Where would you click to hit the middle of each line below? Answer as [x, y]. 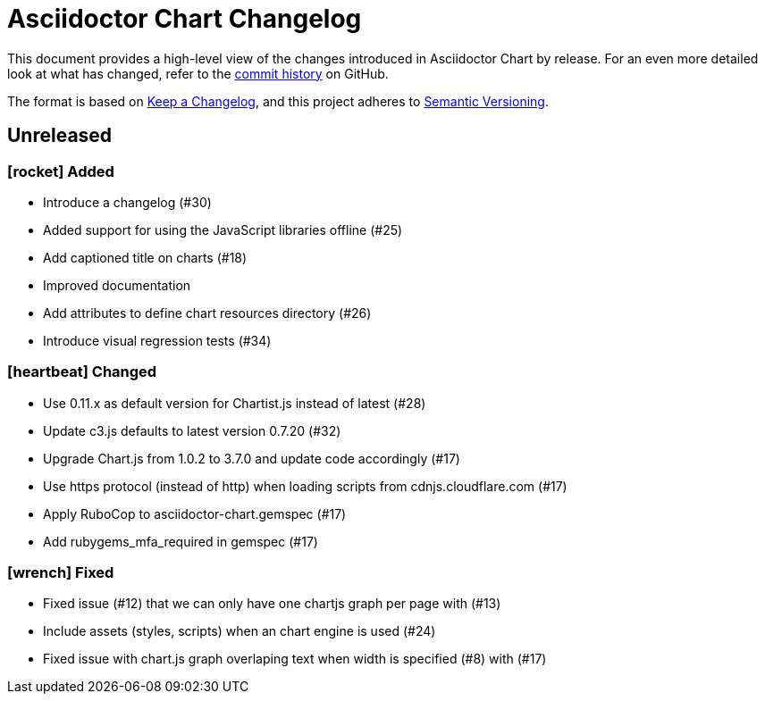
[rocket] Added [61, 171]
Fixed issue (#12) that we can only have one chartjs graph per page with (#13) [272, 604]
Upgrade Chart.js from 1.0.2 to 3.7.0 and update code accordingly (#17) [252, 458]
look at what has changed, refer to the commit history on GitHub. [198, 73]
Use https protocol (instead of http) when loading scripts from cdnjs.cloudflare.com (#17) [305, 486]
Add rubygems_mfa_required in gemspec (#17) [181, 541]
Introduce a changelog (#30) [127, 202]
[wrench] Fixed [61, 573]
